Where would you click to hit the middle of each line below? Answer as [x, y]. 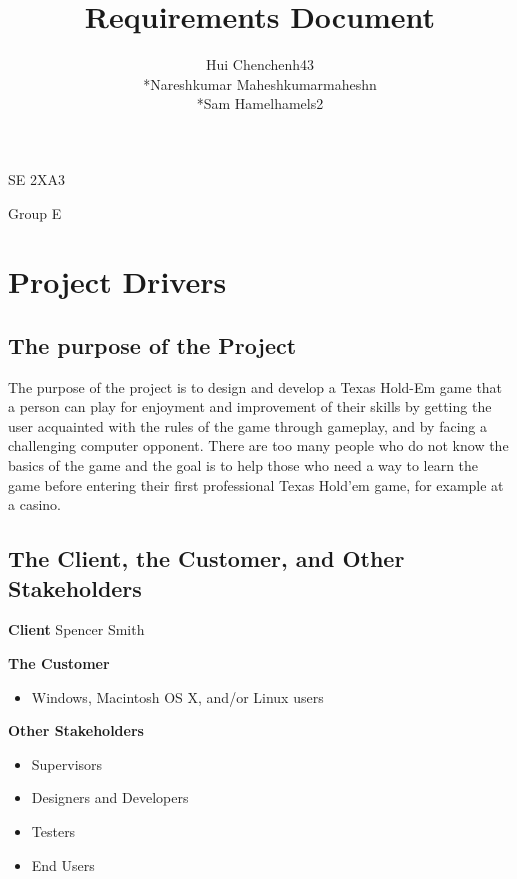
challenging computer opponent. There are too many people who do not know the [258, 445]
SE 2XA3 [36, 178]
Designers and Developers [110, 797]
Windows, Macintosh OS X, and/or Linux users [177, 696]
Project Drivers [117, 281]
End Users [63, 864]
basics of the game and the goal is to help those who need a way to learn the [243, 465]
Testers [53, 830]
